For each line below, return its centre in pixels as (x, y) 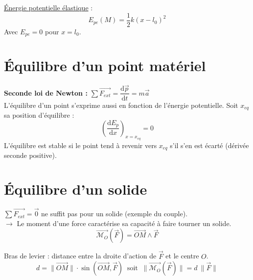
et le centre (182, 256)
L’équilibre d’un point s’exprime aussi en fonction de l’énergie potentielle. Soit (121, 105)
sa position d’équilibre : (39, 115)
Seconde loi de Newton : (46, 92)
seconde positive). (30, 155)
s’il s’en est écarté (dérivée (209, 145)
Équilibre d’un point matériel (105, 65)
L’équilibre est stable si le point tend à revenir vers (80, 145)
